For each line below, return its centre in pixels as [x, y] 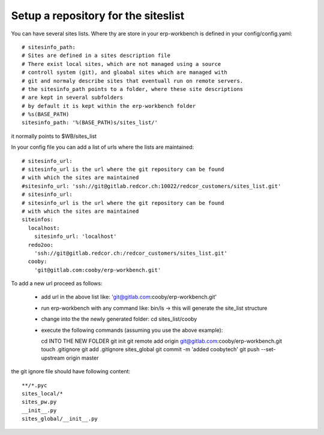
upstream [53, 358]
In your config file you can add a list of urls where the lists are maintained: [103, 147]
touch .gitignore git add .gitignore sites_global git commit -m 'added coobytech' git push [150, 349]
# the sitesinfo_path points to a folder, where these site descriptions [133, 89]
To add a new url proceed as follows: [57, 283]
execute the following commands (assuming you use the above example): [132, 330]
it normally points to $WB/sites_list [54, 136]
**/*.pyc [34, 385]
